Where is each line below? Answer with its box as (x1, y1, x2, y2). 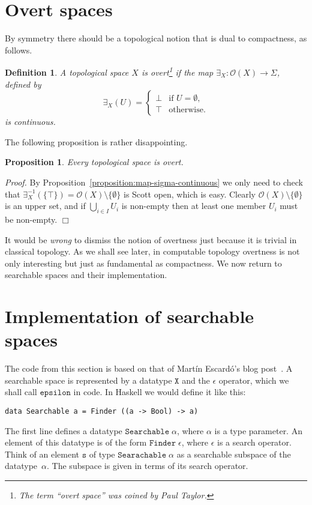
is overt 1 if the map (141, 64, 214, 78)
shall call (5, 386, 37, 398)
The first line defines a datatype (5, 424, 122, 437)
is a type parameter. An (214, 424, 302, 437)
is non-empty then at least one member (121, 199, 266, 212)
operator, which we (218, 373, 289, 386)
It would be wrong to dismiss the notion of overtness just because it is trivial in (5, 233, 297, 246)
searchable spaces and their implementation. (5, 268, 167, 281)
